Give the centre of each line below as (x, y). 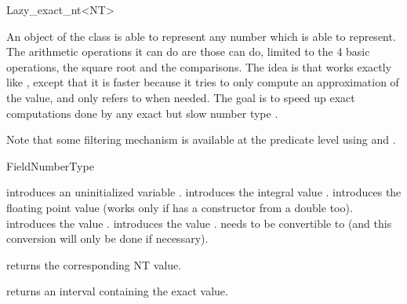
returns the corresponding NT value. (94, 264)
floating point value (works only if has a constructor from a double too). (180, 207)
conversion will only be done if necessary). (107, 238)
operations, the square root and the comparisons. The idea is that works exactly (199, 66)
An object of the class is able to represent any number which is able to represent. (201, 36)
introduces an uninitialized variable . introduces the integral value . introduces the (204, 192)
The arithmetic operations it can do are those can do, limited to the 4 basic (188, 51)
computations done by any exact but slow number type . (142, 113)
